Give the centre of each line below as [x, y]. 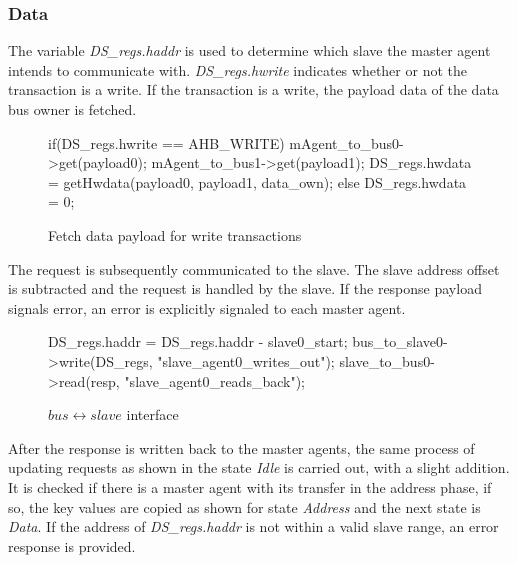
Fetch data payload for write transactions [175, 234]
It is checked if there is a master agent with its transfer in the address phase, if [250, 486]
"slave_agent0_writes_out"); [246, 360]
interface [152, 414]
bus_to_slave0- [400, 341]
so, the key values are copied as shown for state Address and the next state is [244, 506]
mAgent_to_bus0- [346, 142]
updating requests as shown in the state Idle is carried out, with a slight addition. [259, 467]
